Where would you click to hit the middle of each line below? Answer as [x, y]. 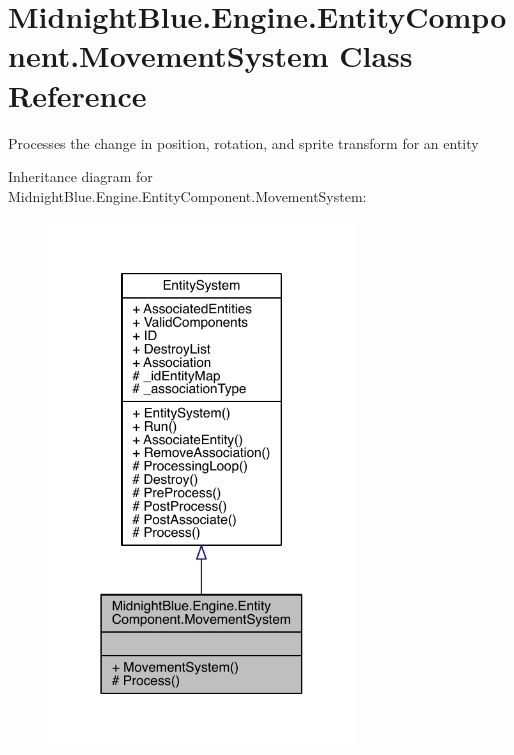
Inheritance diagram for [80, 176]
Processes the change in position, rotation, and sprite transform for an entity [243, 142]
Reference [77, 94]
